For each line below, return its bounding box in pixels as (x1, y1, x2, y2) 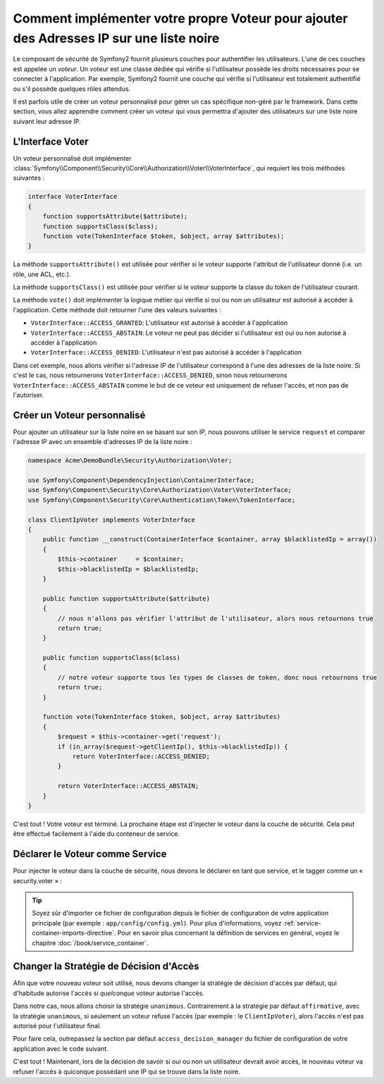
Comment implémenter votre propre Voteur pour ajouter (13, 11, 348, 26)
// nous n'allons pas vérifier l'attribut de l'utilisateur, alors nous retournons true (57, 614, 373, 622)
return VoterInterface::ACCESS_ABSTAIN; (57, 782, 199, 790)
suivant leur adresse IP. (13, 117, 81, 125)
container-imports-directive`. (32, 929, 116, 937)
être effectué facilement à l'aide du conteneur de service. (13, 830, 180, 838)
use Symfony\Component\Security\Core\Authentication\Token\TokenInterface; (27, 495, 296, 504)
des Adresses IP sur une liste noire (13, 30, 220, 46)
